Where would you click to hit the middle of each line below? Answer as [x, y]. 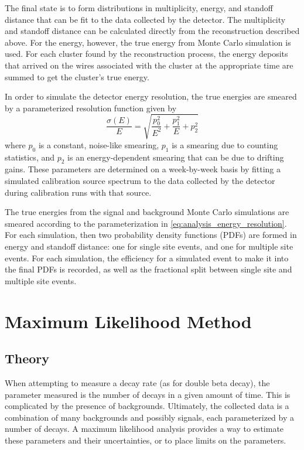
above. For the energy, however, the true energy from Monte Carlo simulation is [148, 42]
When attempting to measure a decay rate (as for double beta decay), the [137, 383]
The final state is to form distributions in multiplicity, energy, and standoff [139, 8]
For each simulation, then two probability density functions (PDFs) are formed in [151, 235]
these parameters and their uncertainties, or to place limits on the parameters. [146, 440]
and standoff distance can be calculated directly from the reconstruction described [152, 31]
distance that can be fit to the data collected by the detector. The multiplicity [145, 19]
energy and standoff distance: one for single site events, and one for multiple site [149, 246]
